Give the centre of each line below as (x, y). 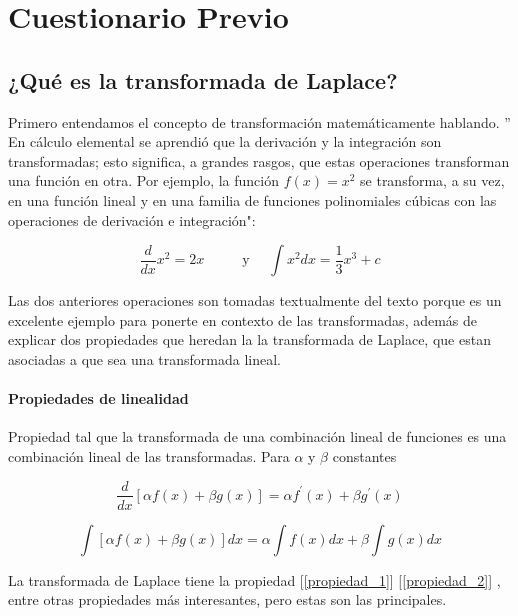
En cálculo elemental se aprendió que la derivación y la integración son (225, 141)
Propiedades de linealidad (98, 398)
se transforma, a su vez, (432, 180)
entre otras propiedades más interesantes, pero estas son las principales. (227, 599)
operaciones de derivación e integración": (132, 219)
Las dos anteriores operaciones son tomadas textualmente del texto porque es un (255, 300)
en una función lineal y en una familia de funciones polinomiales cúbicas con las (252, 199)
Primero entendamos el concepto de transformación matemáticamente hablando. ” (259, 121)
